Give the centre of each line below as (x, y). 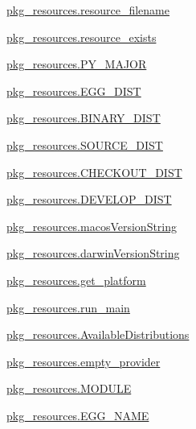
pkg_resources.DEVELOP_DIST (89, 199)
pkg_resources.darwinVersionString (93, 253)
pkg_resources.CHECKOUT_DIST (94, 172)
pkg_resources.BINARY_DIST (84, 118)
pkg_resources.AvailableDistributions (98, 334)
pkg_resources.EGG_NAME (78, 415)
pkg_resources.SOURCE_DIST (85, 144)
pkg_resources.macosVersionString (92, 226)
